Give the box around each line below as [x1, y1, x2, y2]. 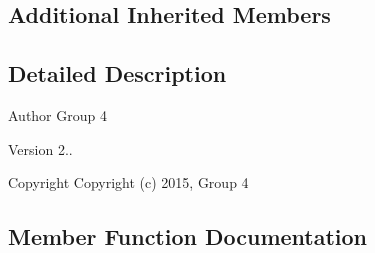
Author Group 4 [8, 104, 107, 125]
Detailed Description [8, 58, 227, 89]
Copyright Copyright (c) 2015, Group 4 [8, 172, 249, 193]
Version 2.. [8, 138, 73, 159]
